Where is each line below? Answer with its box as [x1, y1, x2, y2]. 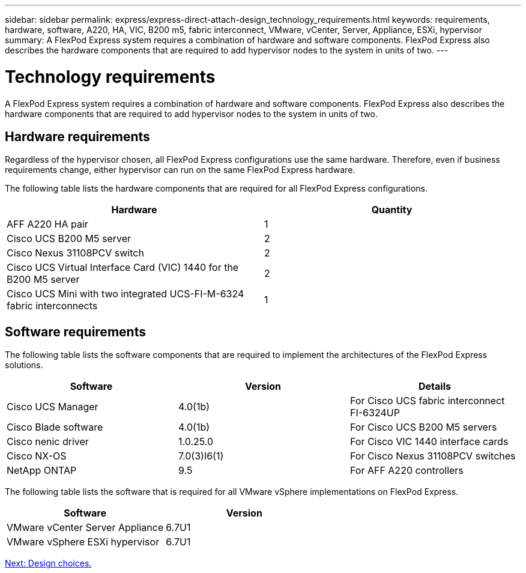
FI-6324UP [349, 407, 400, 419]
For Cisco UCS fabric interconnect [349, 395, 505, 407]
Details [419, 380, 451, 393]
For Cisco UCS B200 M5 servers [349, 421, 497, 434]
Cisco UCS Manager [7, 401, 98, 413]
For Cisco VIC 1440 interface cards [349, 435, 509, 448]
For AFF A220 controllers [349, 464, 464, 477]
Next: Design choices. [5, 558, 92, 569]
